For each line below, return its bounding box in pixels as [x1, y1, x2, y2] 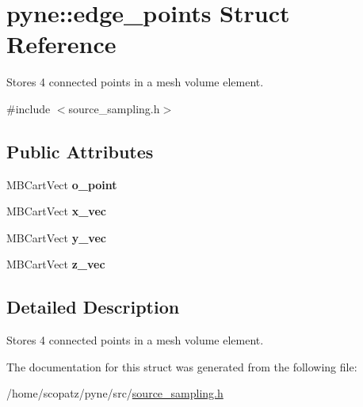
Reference [6, 28, 117, 60]
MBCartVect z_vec [6, 256, 105, 272]
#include [6, 100, 51, 116]
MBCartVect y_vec [6, 229, 106, 245]
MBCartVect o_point [6, 176, 117, 192]
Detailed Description [6, 295, 180, 319]
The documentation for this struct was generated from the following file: [6, 358, 357, 375]
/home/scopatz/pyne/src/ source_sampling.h [6, 385, 224, 401]
